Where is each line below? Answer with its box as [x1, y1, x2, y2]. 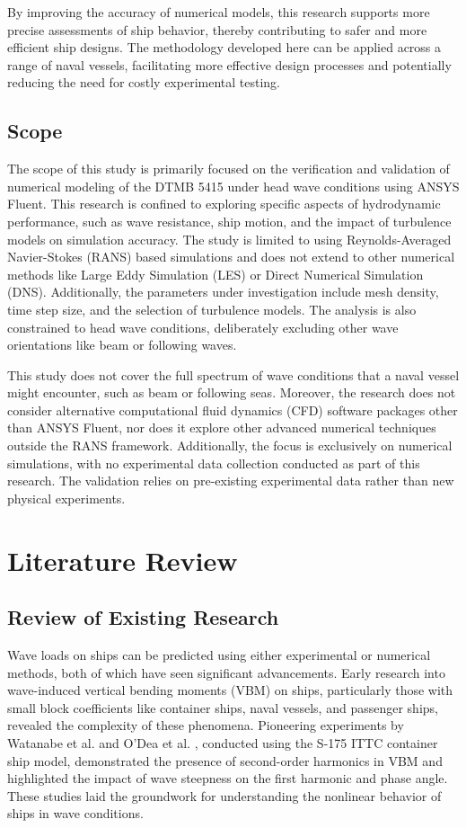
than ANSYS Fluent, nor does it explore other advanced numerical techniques [7, 418, 436, 437]
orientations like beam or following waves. [7, 335, 237, 354]
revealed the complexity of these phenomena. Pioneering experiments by [7, 716, 404, 735]
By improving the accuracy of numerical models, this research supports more [7, 3, 430, 21]
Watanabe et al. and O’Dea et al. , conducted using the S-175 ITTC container [7, 734, 438, 752]
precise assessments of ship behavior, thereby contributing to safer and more [7, 20, 427, 39]
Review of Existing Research [7, 603, 279, 631]
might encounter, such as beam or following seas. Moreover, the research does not [7, 383, 456, 402]
